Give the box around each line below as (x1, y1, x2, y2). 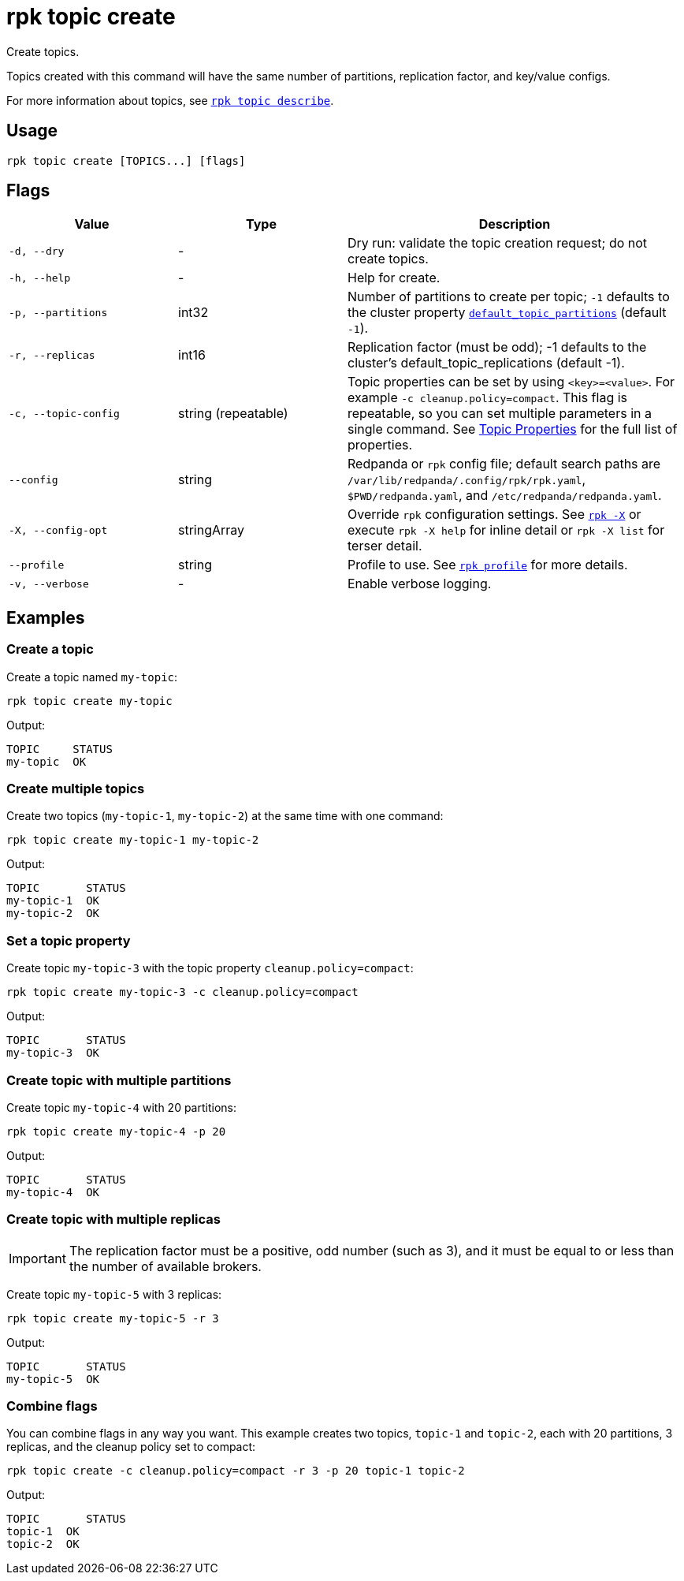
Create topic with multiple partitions (6, 1072, 232, 1088)
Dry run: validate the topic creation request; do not (348, 235, 648, 252)
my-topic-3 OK (6, 1046, 100, 1060)
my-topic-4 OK (6, 1185, 100, 1199)
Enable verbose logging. (348, 576, 492, 592)
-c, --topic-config (9, 407, 120, 419)
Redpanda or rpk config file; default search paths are (348, 456, 661, 472)
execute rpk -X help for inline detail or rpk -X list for (348, 522, 665, 539)
